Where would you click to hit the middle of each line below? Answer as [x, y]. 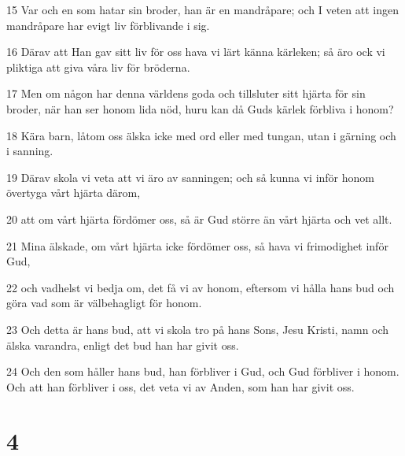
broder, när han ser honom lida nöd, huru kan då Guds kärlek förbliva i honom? [200, 108]
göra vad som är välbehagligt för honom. [104, 303]
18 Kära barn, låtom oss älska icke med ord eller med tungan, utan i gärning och [201, 135]
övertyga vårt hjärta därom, [74, 193]
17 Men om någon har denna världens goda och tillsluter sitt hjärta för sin [186, 93]
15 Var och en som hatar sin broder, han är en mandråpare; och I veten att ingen [202, 9]
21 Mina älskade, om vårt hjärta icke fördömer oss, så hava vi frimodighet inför [197, 245]
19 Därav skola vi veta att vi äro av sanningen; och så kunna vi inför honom [191, 177]
